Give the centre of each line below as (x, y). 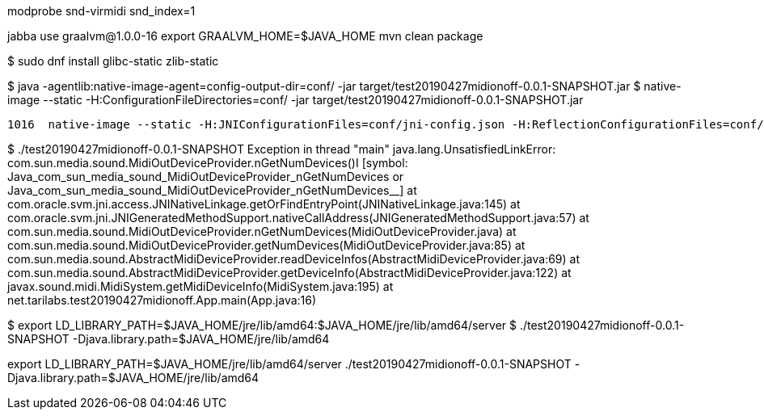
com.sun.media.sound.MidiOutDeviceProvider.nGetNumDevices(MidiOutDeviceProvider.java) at (262, 231)
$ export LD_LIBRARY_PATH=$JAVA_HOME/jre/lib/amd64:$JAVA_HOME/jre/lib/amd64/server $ (262, 325)
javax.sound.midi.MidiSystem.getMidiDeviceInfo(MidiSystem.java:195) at (200, 286)
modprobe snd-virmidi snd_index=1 (101, 11)
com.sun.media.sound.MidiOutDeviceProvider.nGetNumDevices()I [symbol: (208, 163)
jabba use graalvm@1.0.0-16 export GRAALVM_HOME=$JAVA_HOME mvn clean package (245, 36)
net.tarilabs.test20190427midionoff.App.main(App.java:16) (162, 300)
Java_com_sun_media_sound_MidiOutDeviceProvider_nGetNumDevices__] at (212, 190)
